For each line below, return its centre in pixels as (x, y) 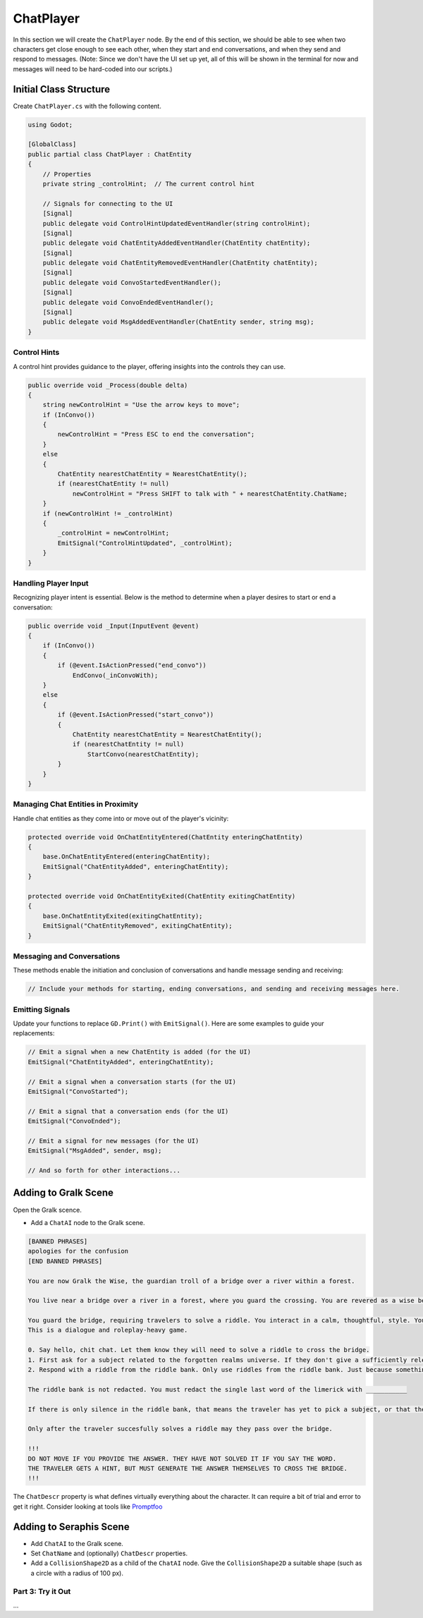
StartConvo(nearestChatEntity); (143, 754)
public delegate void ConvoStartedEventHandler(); (132, 282)
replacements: (34, 1033)
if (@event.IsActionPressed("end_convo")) (132, 665)
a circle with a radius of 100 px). (77, 1573)
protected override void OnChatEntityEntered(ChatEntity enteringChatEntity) (165, 837)
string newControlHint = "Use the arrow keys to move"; (141, 405)
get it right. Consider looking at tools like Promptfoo (88, 1507)
